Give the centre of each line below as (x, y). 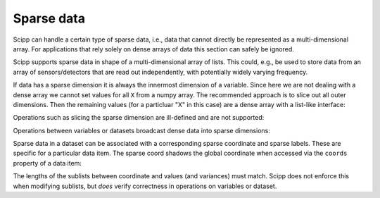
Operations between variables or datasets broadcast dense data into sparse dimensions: (141, 130)
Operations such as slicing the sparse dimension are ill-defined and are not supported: (139, 118)
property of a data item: (47, 163)
